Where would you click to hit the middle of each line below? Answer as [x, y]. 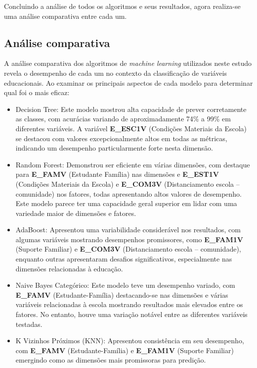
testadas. [29, 324]
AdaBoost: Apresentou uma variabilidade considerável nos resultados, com [128, 230]
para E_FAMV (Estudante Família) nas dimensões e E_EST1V [117, 174]
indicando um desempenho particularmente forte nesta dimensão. [114, 148]
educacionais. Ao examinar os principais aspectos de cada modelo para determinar [128, 82]
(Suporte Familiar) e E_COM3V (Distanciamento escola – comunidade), [128, 249]
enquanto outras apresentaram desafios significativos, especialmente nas [124, 259]
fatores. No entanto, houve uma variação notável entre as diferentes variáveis [131, 314]
